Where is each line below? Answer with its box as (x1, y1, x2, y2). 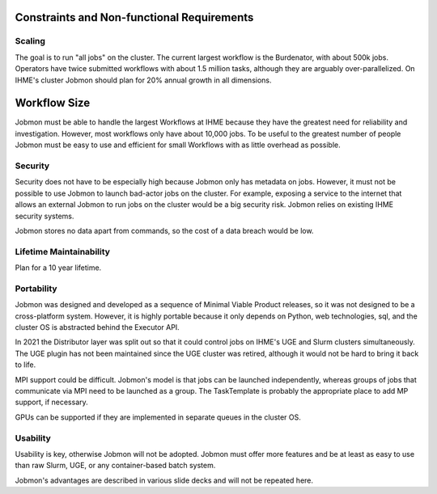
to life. (15, 360, 36, 369)
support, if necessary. (15, 397, 88, 407)
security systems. (15, 211, 74, 221)
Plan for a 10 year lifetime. (15, 263, 102, 272)
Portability (15, 283, 57, 294)
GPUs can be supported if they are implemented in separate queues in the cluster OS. (15, 412, 301, 422)
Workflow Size (15, 96, 91, 110)
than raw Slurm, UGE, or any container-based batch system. (15, 461, 216, 471)
